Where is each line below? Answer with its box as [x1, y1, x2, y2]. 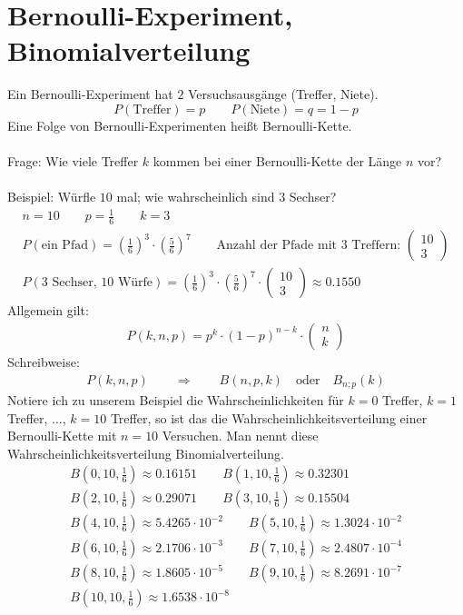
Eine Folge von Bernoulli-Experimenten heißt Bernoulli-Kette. [7, 115, 352, 134]
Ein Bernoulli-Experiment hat [7, 84, 173, 104]
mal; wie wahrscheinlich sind [116, 187, 275, 206]
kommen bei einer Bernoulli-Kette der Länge [153, 152, 402, 171]
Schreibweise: [7, 352, 80, 371]
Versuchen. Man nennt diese [162, 426, 319, 445]
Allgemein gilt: [7, 301, 89, 320]
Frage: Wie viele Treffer [7, 152, 139, 171]
